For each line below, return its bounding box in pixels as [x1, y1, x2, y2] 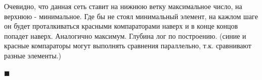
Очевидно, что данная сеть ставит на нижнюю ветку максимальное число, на [4, 1, 242, 11]
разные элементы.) [4, 50, 61, 60]
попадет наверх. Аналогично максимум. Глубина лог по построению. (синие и [4, 30, 246, 41]
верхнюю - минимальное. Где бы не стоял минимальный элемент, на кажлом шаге [4, 11, 258, 21]
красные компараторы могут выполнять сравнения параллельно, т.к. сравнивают [4, 40, 251, 51]
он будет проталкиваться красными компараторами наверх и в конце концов [4, 21, 238, 31]
